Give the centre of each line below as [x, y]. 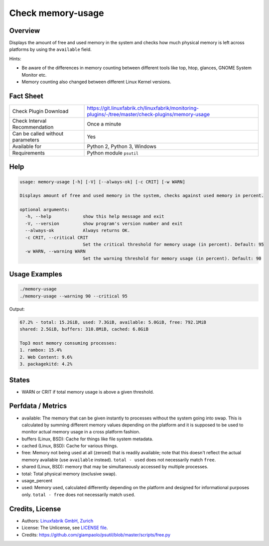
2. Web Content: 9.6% [46, 357]
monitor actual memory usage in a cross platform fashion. [81, 432]
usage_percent [37, 481]
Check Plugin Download [40, 111]
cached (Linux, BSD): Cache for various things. [70, 446]
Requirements [28, 153]
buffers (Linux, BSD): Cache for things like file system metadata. [87, 439]
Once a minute [104, 124]
